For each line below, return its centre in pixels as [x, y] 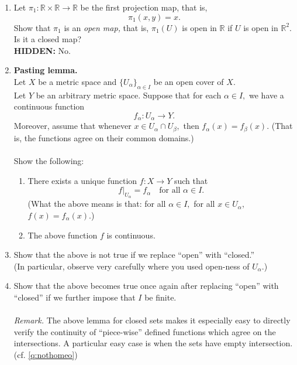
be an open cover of [189, 81]
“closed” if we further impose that [75, 297]
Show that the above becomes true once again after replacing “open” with [146, 286]
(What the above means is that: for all [97, 204]
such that [191, 180]
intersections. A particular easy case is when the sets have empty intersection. [153, 343]
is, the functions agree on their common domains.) [104, 137]
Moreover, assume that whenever [72, 126]
